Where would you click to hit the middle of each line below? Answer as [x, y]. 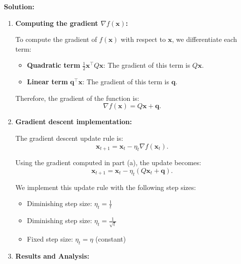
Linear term [47, 82]
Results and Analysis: [52, 255]
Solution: [19, 6]
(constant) [111, 238]
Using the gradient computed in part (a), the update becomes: [108, 162]
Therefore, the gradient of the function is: [77, 98]
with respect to [143, 39]
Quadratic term [53, 65]
